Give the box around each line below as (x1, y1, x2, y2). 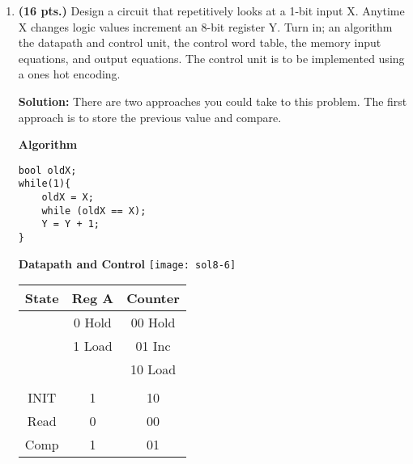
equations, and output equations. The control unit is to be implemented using (18, 49, 405, 66)
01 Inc (135, 336, 171, 356)
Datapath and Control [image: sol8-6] (18, 255, 236, 272)
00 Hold (130, 313, 176, 332)
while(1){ (18, 178, 71, 190)
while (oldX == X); (41, 205, 147, 217)
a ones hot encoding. (18, 65, 121, 82)
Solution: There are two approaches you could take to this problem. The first (18, 92, 407, 109)
